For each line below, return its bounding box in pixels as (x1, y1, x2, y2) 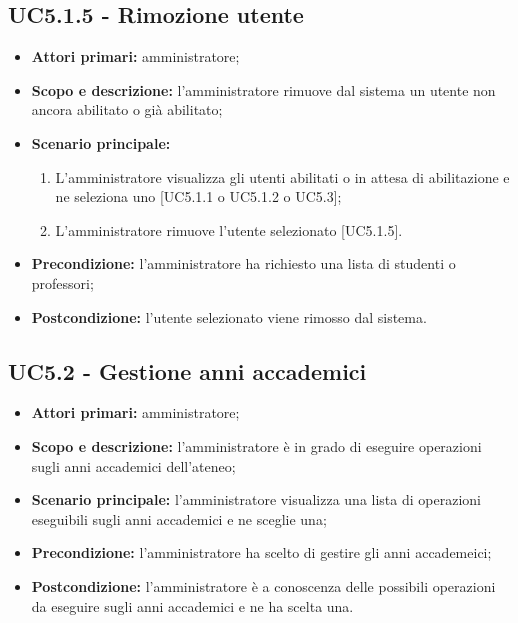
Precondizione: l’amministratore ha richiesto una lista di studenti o (31, 253, 456, 274)
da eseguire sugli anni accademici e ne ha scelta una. (31, 595, 354, 616)
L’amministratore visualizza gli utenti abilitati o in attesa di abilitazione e (55, 166, 510, 187)
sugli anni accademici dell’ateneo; (31, 455, 236, 476)
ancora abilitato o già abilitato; (31, 99, 223, 120)
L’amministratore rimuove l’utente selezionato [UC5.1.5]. (55, 219, 403, 240)
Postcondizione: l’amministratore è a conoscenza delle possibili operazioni (31, 575, 496, 596)
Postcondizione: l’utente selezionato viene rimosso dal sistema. (31, 306, 427, 327)
